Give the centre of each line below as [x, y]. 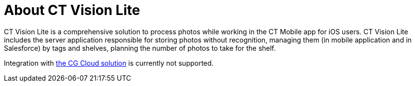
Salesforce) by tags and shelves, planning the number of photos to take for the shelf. [140, 48]
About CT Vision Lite [72, 10]
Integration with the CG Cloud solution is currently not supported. [109, 63]
